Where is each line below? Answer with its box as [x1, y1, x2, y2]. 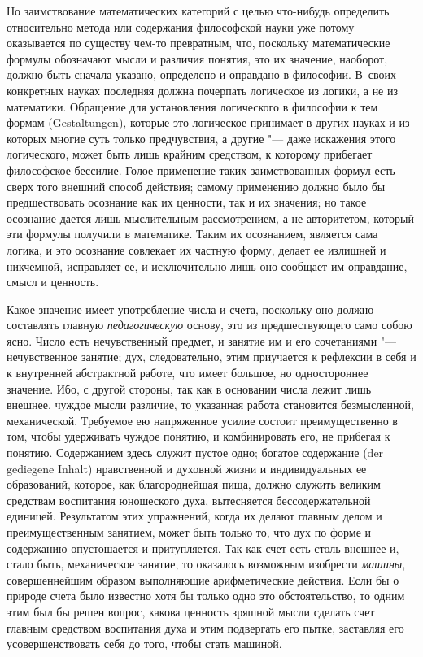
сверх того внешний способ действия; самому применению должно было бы [7, 177, 386, 194]
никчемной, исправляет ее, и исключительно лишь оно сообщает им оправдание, [7, 257, 408, 274]
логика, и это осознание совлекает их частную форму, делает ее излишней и [7, 241, 386, 258]
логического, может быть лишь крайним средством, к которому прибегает [7, 146, 373, 163]
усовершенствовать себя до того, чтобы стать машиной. [7, 635, 282, 652]
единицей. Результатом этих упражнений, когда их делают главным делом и [7, 507, 382, 524]
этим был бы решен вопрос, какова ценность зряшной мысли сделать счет [7, 603, 375, 620]
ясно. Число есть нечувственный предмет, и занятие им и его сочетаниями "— [7, 332, 397, 349]
